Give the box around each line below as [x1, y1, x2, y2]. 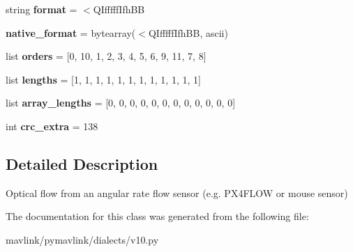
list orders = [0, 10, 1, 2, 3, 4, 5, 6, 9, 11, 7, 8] [6, 49, 206, 63]
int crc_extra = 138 [6, 118, 98, 133]
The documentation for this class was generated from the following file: [6, 209, 309, 223]
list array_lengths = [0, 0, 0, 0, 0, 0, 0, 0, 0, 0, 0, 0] [6, 95, 236, 110]
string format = [6, 2, 77, 16]
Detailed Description [6, 152, 158, 174]
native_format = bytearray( [6, 25, 136, 40]
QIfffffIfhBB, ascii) [148, 25, 228, 40]
